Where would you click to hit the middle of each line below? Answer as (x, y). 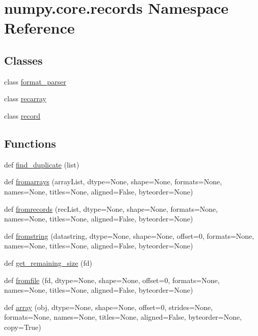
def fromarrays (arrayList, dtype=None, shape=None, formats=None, (113, 181)
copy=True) (23, 327)
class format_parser (35, 81)
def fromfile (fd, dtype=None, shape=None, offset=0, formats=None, (112, 280)
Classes (23, 60)
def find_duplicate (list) (42, 164)
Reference (40, 28)
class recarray (25, 99)
